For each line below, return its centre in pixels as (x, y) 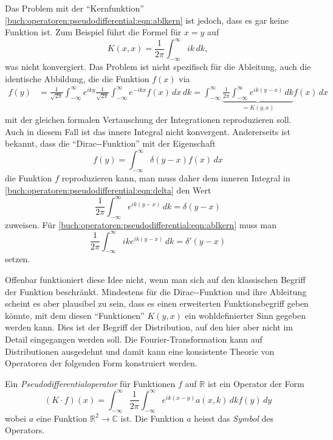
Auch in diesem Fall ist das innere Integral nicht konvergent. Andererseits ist (148, 131)
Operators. (25, 430)
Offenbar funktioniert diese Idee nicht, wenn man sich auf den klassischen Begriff (155, 280)
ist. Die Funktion (152, 418)
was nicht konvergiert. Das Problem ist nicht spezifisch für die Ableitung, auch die (158, 67)
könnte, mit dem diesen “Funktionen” (75, 315)
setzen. (18, 259)
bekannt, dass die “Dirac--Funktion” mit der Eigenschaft (110, 143)
